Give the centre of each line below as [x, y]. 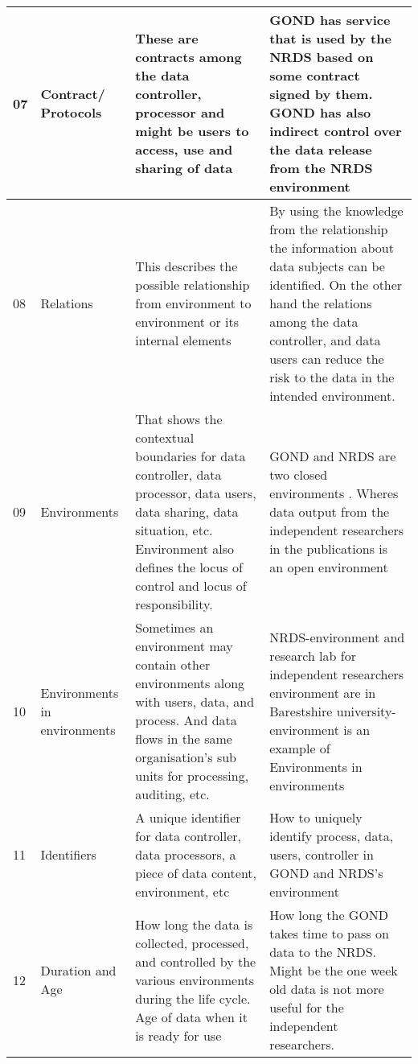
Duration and [78, 970]
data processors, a [186, 854]
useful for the [307, 1007]
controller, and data [325, 340]
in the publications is [329, 548]
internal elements [183, 340]
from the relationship [329, 229]
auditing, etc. [172, 794]
